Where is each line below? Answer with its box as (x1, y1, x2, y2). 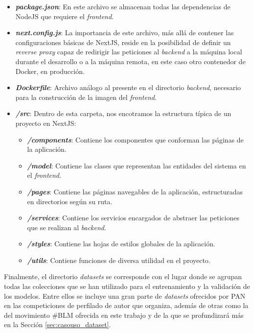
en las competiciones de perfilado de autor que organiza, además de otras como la (4, 300, 249, 310)
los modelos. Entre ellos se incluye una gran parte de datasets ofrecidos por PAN (4, 290, 246, 301)
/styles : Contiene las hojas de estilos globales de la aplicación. (27, 238, 215, 249)
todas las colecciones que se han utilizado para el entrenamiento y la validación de (4, 281, 250, 291)
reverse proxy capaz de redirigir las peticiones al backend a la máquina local (15, 47, 242, 57)
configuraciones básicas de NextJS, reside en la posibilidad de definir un (15, 37, 231, 47)
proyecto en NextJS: (15, 118, 76, 128)
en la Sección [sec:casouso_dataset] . (4, 319, 111, 330)
